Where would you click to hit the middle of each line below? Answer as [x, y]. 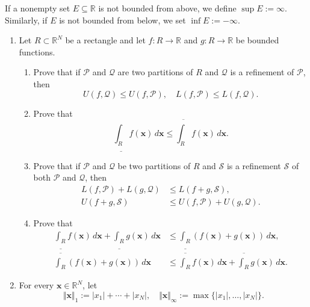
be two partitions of [154, 165]
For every [36, 285]
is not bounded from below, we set [122, 20]
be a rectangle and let [105, 40]
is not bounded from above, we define [167, 8]
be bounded [257, 40]
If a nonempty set [38, 8]
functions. [37, 51]
